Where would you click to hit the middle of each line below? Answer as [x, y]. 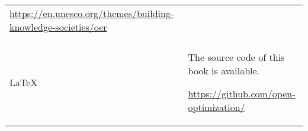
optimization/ [216, 107]
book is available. [224, 71]
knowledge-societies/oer [58, 27]
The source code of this [236, 57]
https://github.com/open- [242, 94]
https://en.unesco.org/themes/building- [92, 13]
